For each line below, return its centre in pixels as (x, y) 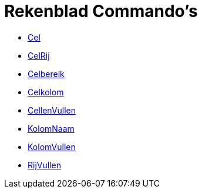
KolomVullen (52, 147)
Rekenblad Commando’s (101, 11)
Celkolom (46, 92)
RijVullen (44, 165)
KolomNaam (51, 128)
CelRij (39, 55)
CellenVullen (52, 110)
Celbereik (46, 74)
